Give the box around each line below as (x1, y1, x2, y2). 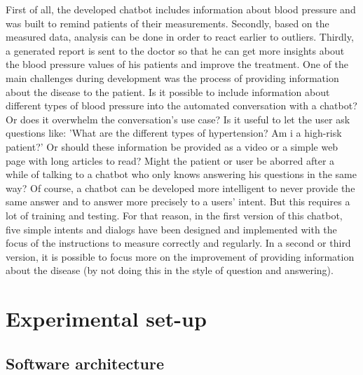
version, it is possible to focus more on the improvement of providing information (6, 249, 355, 264)
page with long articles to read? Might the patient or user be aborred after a (6, 153, 335, 168)
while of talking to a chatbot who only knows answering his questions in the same (6, 167, 357, 182)
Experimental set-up (6, 304, 207, 333)
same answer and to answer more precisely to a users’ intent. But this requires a (6, 194, 350, 209)
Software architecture (6, 352, 165, 374)
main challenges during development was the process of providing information (6, 70, 339, 85)
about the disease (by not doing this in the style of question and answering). (6, 263, 334, 278)
